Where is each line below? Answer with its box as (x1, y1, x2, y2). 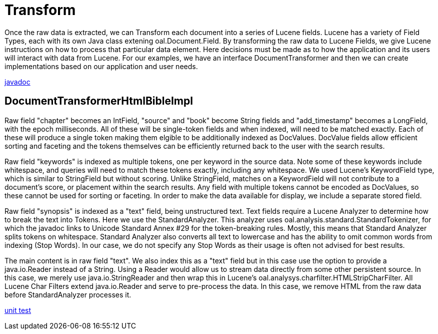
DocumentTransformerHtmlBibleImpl (4, 95, 193, 108)
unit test (4, 305, 31, 314)
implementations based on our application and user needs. (4, 62, 198, 71)
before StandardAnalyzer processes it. (4, 290, 131, 299)
